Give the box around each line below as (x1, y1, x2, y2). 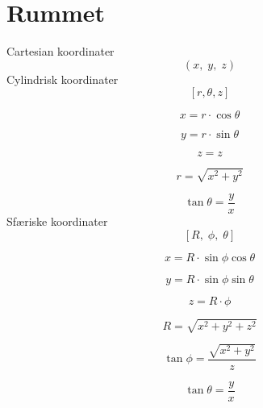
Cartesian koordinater (6, 43, 115, 60)
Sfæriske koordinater (6, 212, 108, 229)
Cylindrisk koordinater (6, 70, 119, 87)
